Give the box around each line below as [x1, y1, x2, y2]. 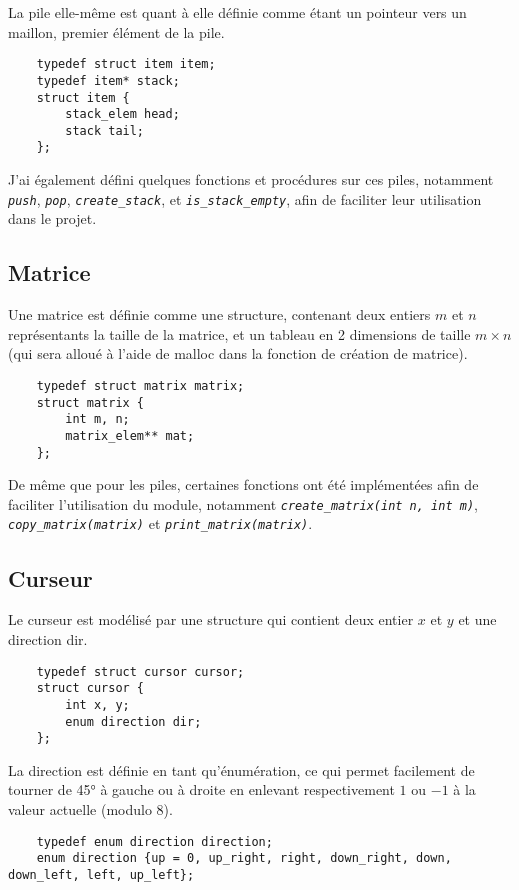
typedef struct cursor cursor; [36, 664, 245, 679]
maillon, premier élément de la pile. [8, 21, 225, 42]
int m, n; [65, 412, 130, 427]
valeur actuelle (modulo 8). [8, 799, 173, 819]
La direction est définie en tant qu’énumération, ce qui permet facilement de [8, 759, 475, 780]
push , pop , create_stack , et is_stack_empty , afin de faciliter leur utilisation [8, 188, 482, 209]
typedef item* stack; [36, 73, 180, 88]
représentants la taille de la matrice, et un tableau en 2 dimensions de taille [8, 323, 471, 344]
